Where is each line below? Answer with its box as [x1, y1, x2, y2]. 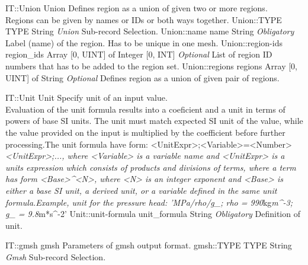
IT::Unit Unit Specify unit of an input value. [5, 91, 168, 104]
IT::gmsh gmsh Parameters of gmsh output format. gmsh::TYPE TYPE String [5, 239, 292, 251]
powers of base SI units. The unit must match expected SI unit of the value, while [5, 114, 303, 127]
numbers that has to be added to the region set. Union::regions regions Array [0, [5, 59, 298, 72]
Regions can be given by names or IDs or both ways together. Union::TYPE [5, 13, 282, 25]
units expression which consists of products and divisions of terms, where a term [5, 161, 296, 173]
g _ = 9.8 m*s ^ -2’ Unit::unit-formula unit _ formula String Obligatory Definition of [5, 207, 300, 220]
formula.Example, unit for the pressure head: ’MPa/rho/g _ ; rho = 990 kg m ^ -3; [5, 196, 293, 208]
